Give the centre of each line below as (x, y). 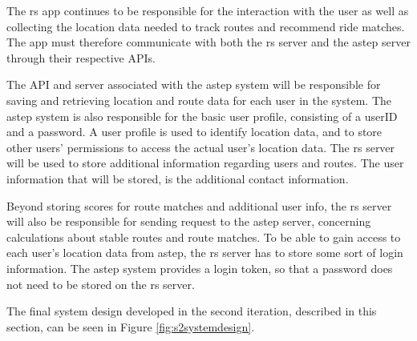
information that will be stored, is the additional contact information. (178, 178)
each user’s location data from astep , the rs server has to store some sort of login (205, 253)
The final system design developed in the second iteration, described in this (192, 311)
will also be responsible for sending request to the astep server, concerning (189, 221)
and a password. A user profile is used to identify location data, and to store (194, 132)
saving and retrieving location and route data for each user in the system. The (199, 100)
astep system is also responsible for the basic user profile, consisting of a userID (202, 116)
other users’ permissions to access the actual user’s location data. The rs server (201, 147)
